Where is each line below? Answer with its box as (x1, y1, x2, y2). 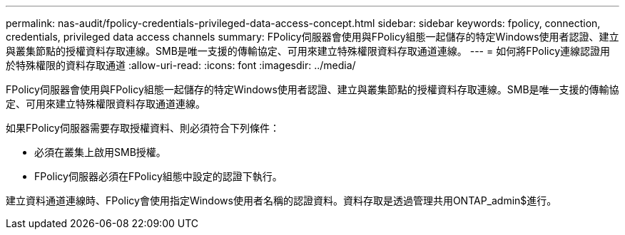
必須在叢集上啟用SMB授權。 (34, 146, 166, 158)
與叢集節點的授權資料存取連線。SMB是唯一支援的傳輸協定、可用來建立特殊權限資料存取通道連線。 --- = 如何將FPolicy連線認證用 (6, 45, 611, 57)
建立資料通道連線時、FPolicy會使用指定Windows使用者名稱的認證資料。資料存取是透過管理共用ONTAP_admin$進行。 (6, 194, 557, 207)
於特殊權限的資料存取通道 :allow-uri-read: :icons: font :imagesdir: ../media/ (6, 59, 356, 71)
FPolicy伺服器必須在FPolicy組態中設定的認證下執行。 (34, 170, 283, 182)
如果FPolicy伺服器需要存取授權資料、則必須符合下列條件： (6, 122, 280, 134)
